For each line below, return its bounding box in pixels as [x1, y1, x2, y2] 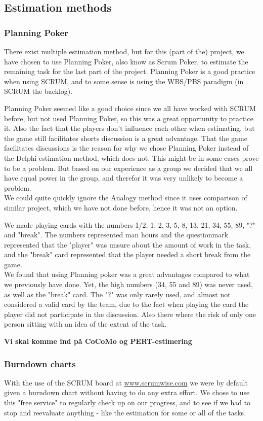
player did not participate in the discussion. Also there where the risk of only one [4, 308, 256, 319]
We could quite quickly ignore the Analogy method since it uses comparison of [4, 192, 247, 203]
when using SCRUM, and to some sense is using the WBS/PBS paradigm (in [4, 76, 244, 86]
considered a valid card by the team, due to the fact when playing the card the [4, 299, 249, 309]
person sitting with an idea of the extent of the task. [4, 319, 167, 329]
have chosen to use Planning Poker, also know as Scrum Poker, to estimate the [4, 56, 248, 66]
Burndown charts [4, 357, 76, 370]
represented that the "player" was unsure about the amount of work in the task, [4, 239, 251, 250]
